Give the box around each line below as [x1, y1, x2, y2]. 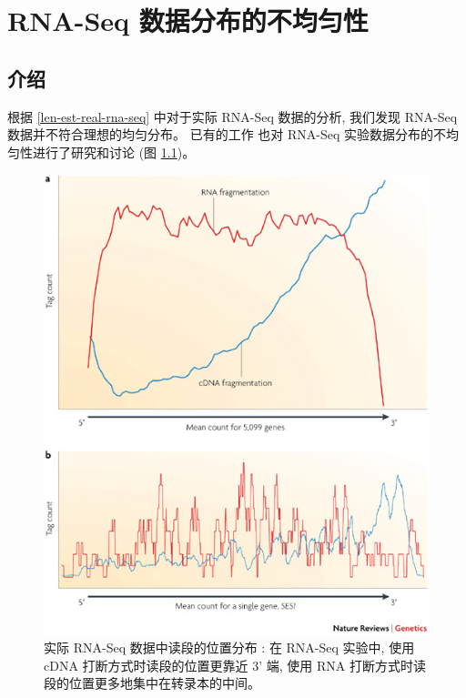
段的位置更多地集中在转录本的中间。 [44, 673, 260, 693]
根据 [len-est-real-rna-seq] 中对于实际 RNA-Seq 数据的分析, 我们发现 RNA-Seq [7, 106, 458, 126]
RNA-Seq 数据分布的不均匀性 [7, 2, 369, 39]
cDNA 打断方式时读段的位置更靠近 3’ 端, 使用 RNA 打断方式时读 [44, 655, 426, 674]
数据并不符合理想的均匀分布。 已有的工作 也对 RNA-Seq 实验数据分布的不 [7, 125, 447, 144]
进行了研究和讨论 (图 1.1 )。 [32, 142, 196, 161]
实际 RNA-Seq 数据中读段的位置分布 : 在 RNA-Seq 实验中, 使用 [44, 638, 415, 657]
